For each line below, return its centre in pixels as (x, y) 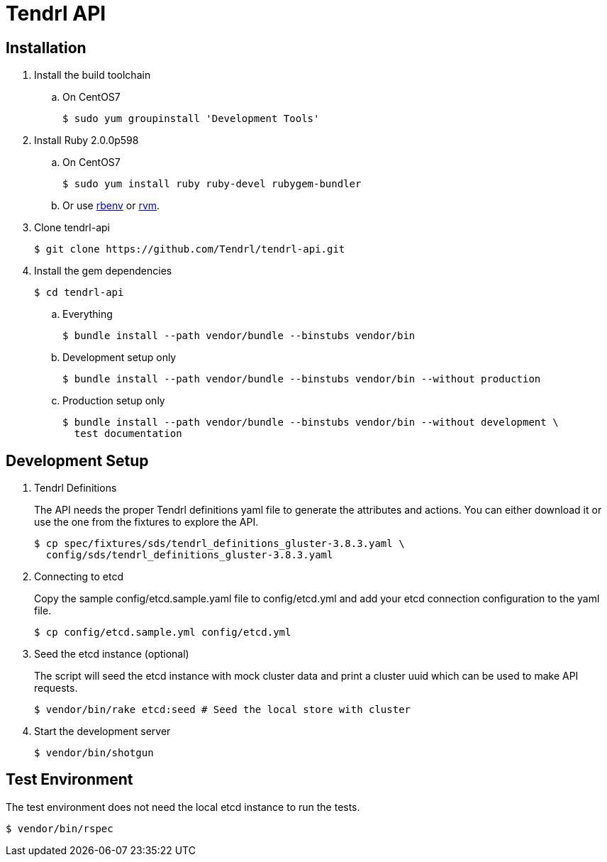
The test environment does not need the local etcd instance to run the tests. (183, 807)
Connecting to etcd (79, 577)
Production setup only (114, 401)
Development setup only (119, 358)
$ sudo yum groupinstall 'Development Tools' (191, 119)
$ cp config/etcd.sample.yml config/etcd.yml (163, 632)
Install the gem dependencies (103, 271)
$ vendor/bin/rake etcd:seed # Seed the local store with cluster (223, 710)
